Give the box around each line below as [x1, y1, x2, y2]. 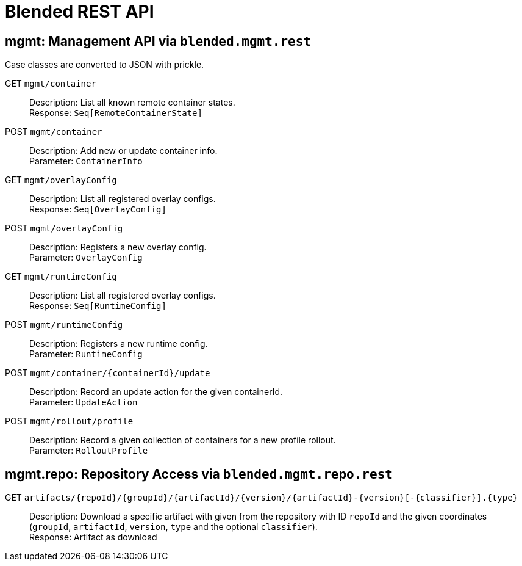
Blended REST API [5, 1, 154, 22]
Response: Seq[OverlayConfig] [29, 204, 166, 215]
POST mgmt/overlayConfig [5, 223, 123, 234]
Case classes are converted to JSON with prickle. [5, 59, 204, 70]
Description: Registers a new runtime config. [29, 338, 208, 349]
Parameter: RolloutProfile [29, 445, 148, 456]
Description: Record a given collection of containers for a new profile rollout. [29, 435, 336, 446]
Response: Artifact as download [29, 532, 157, 543]
